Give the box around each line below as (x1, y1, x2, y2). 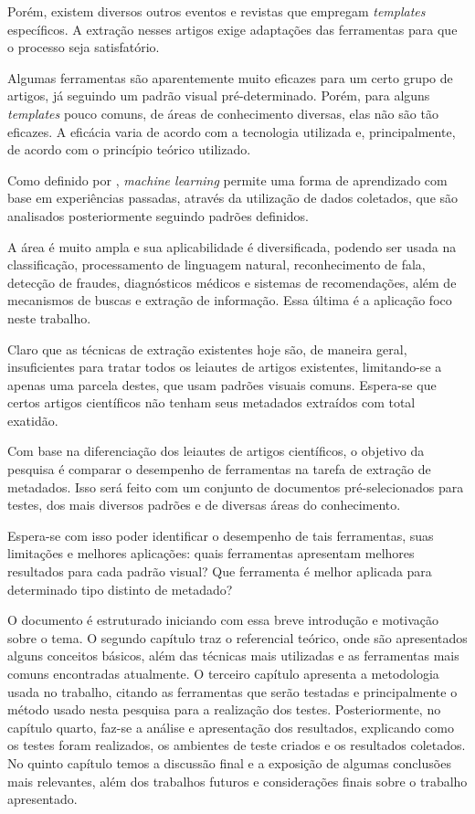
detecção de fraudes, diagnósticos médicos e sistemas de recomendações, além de (7, 272, 457, 291)
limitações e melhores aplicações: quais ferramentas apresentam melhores (7, 544, 415, 563)
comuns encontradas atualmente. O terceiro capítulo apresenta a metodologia (7, 664, 439, 682)
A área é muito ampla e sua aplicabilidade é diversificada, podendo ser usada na (7, 237, 457, 256)
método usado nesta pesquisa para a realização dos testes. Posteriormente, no (7, 700, 441, 719)
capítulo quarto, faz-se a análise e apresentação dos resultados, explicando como (7, 717, 454, 736)
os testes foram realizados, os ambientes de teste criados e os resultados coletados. (7, 735, 466, 755)
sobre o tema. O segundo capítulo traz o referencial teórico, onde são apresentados (7, 628, 468, 647)
